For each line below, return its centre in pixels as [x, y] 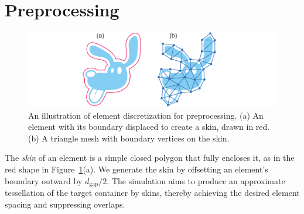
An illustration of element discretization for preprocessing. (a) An [146, 115]
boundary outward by [44, 180]
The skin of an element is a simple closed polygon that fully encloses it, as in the [150, 158]
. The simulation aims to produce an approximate [196, 180]
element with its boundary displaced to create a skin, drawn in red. [149, 127]
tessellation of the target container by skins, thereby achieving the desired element [152, 193]
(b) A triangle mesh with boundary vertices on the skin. [129, 138]
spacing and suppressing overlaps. [65, 204]
